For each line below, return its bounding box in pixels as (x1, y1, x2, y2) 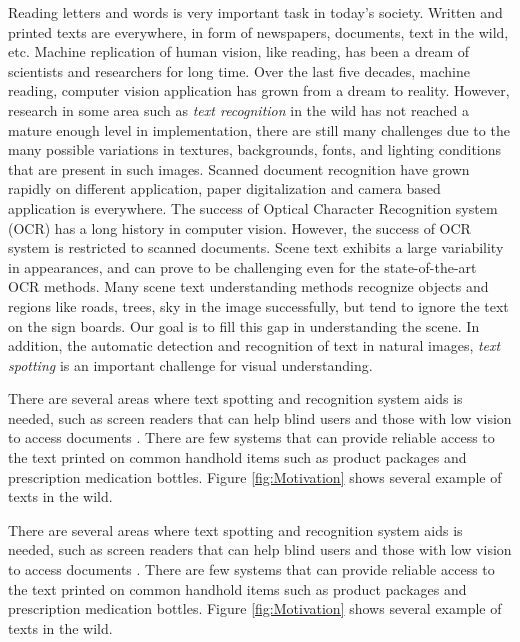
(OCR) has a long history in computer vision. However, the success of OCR (8, 217, 471, 238)
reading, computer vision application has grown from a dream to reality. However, (8, 80, 510, 101)
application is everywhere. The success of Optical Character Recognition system (8, 197, 498, 218)
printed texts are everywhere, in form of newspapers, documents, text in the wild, (8, 21, 509, 42)
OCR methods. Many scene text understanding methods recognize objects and (8, 276, 489, 297)
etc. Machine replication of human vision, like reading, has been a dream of (8, 41, 470, 62)
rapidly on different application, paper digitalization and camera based (8, 178, 441, 199)
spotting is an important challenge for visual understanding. (8, 354, 373, 375)
